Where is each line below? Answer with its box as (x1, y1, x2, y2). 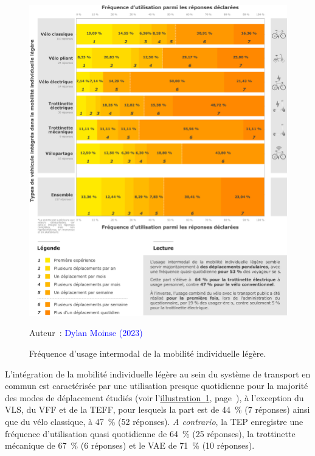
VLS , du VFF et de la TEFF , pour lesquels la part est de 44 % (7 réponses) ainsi (5, 403, 310, 416)
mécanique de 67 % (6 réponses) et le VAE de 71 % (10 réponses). (5, 439, 255, 452)
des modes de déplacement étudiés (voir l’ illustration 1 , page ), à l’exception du (5, 391, 304, 404)
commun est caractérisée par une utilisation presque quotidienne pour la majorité (5, 379, 308, 392)
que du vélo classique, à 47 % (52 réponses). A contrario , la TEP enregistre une (5, 415, 303, 427)
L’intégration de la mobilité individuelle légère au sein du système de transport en (5, 367, 311, 380)
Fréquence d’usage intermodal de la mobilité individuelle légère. (29, 346, 266, 359)
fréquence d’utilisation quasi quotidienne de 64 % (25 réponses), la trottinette (5, 427, 296, 440)
